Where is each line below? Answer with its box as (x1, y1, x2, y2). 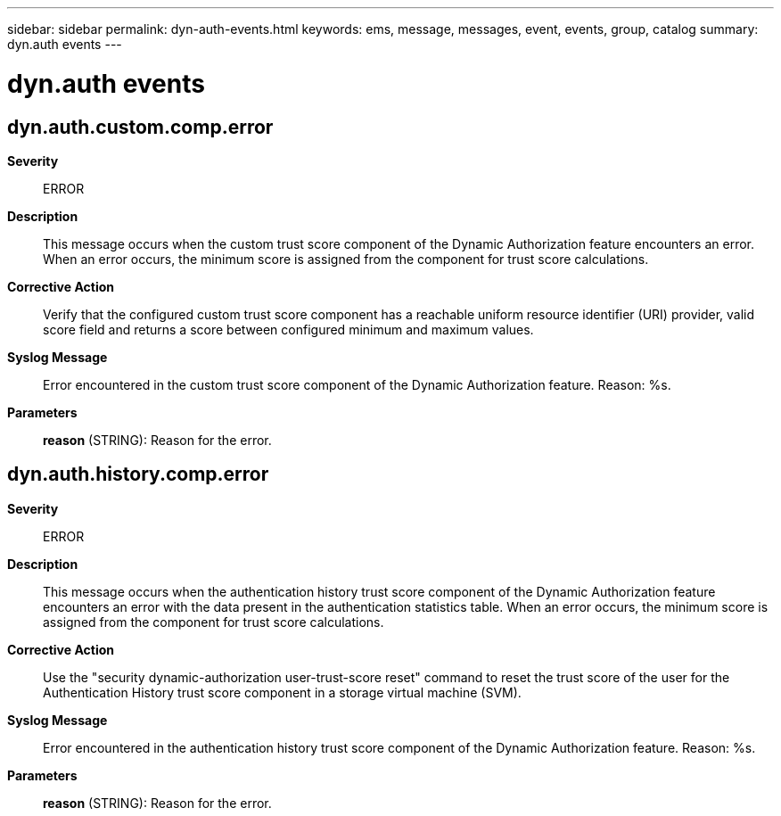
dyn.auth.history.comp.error (7, 463, 269, 486)
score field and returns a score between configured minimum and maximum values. (43, 321, 534, 337)
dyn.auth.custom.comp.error (7, 115, 274, 138)
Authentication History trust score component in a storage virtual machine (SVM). (43, 684, 522, 700)
